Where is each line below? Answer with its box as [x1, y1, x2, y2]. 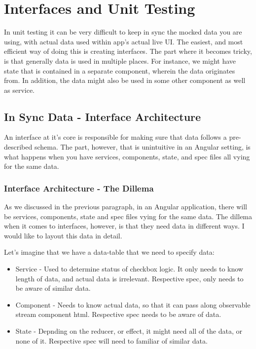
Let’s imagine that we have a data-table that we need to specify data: [4, 247, 215, 257]
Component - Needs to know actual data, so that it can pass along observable [15, 299, 251, 310]
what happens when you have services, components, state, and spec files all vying [4, 151, 250, 161]
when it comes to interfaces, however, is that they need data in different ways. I [4, 221, 245, 231]
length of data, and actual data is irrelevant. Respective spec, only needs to [15, 273, 244, 283]
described [4, 142, 33, 152]
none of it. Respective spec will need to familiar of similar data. [15, 335, 208, 346]
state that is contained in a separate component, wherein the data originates [4, 65, 235, 76]
